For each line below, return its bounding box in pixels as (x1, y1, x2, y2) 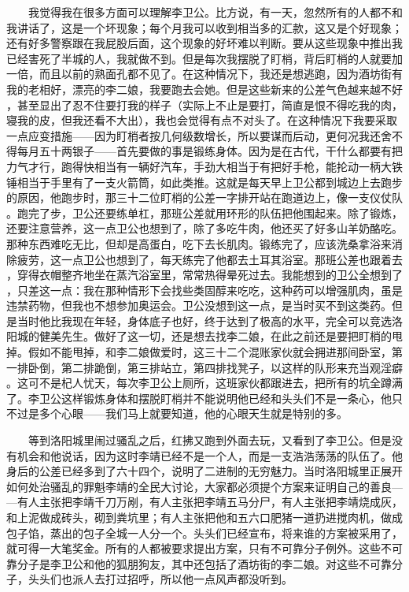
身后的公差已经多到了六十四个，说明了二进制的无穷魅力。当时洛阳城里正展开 (6, 463, 403, 479)
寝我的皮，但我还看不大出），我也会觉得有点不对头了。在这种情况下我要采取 (6, 112, 397, 128)
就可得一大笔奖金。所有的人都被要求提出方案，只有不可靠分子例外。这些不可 (6, 540, 403, 557)
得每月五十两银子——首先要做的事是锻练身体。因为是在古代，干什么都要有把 (6, 143, 403, 159)
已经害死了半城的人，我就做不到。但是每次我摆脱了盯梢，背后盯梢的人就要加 (6, 50, 403, 66)
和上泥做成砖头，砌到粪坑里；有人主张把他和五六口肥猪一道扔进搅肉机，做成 (6, 509, 403, 525)
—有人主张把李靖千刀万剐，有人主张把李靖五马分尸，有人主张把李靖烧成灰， (6, 493, 403, 510)
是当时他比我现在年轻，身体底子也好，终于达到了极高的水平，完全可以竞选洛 (6, 312, 403, 329)
